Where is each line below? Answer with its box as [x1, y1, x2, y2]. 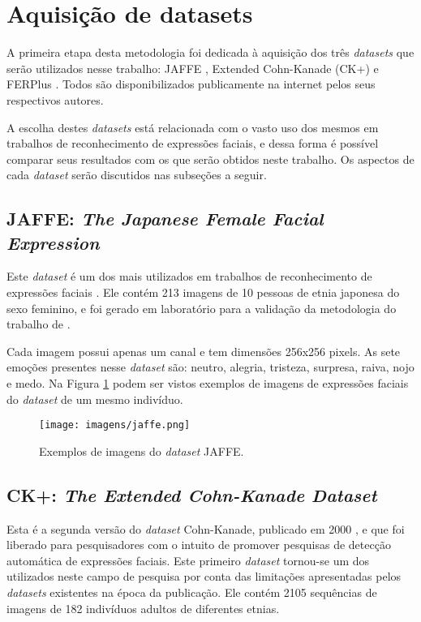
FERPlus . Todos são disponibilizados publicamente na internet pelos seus [6, 75, 376, 92]
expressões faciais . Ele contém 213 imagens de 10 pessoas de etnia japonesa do [6, 284, 400, 301]
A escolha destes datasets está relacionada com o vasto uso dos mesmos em [6, 118, 379, 135]
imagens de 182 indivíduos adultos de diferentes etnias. [6, 599, 280, 616]
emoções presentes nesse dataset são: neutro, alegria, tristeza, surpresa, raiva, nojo [6, 358, 415, 375]
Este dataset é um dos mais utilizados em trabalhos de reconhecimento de [6, 268, 372, 285]
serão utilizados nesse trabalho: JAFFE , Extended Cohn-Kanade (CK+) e [6, 59, 379, 76]
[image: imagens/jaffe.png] [39, 419, 191, 431]
